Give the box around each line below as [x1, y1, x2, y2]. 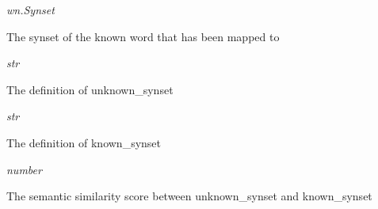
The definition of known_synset [6, 134, 162, 150]
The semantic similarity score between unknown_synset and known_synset [6, 188, 372, 204]
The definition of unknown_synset [6, 81, 174, 97]
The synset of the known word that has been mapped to [6, 28, 280, 44]
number [6, 161, 42, 177]
